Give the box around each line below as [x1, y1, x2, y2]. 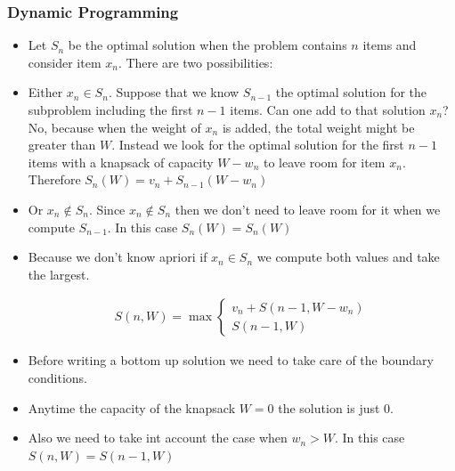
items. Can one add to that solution [230, 101, 426, 118]
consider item [28, 53, 102, 71]
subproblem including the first [28, 101, 193, 118]
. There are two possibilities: [118, 53, 273, 71]
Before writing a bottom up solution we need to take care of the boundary [28, 351, 434, 369]
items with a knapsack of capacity [28, 152, 214, 171]
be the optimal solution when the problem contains [68, 36, 347, 54]
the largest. [28, 264, 90, 283]
